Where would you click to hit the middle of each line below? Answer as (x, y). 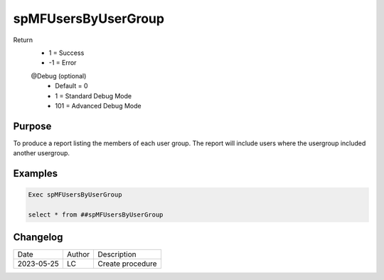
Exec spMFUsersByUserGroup (75, 195)
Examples (36, 173)
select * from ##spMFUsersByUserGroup (96, 214)
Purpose (32, 126)
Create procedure (127, 264)
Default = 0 (71, 86)
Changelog (38, 238)
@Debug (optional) (59, 76)
